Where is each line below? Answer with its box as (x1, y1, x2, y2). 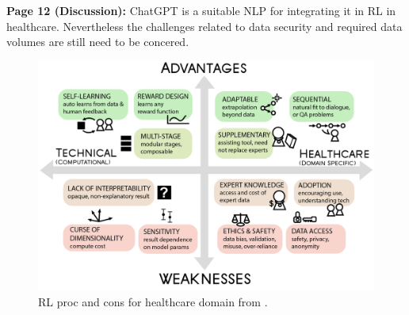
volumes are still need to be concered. (6, 33, 189, 50)
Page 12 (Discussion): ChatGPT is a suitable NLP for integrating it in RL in (6, 2, 396, 18)
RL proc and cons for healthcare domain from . (38, 293, 268, 309)
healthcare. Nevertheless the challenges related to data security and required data (6, 17, 403, 34)
